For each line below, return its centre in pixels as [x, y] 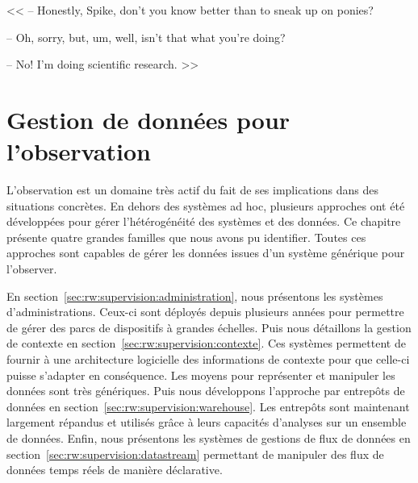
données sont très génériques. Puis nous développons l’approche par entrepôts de [206, 391]
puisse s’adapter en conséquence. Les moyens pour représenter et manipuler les [201, 375]
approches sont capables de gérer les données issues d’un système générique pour [206, 253]
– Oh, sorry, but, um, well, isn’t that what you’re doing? [146, 37]
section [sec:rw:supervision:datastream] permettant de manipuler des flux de [195, 454]
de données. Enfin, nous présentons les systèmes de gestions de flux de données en [209, 438]
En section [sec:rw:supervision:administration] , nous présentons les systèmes [195, 296]
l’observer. [32, 269]
